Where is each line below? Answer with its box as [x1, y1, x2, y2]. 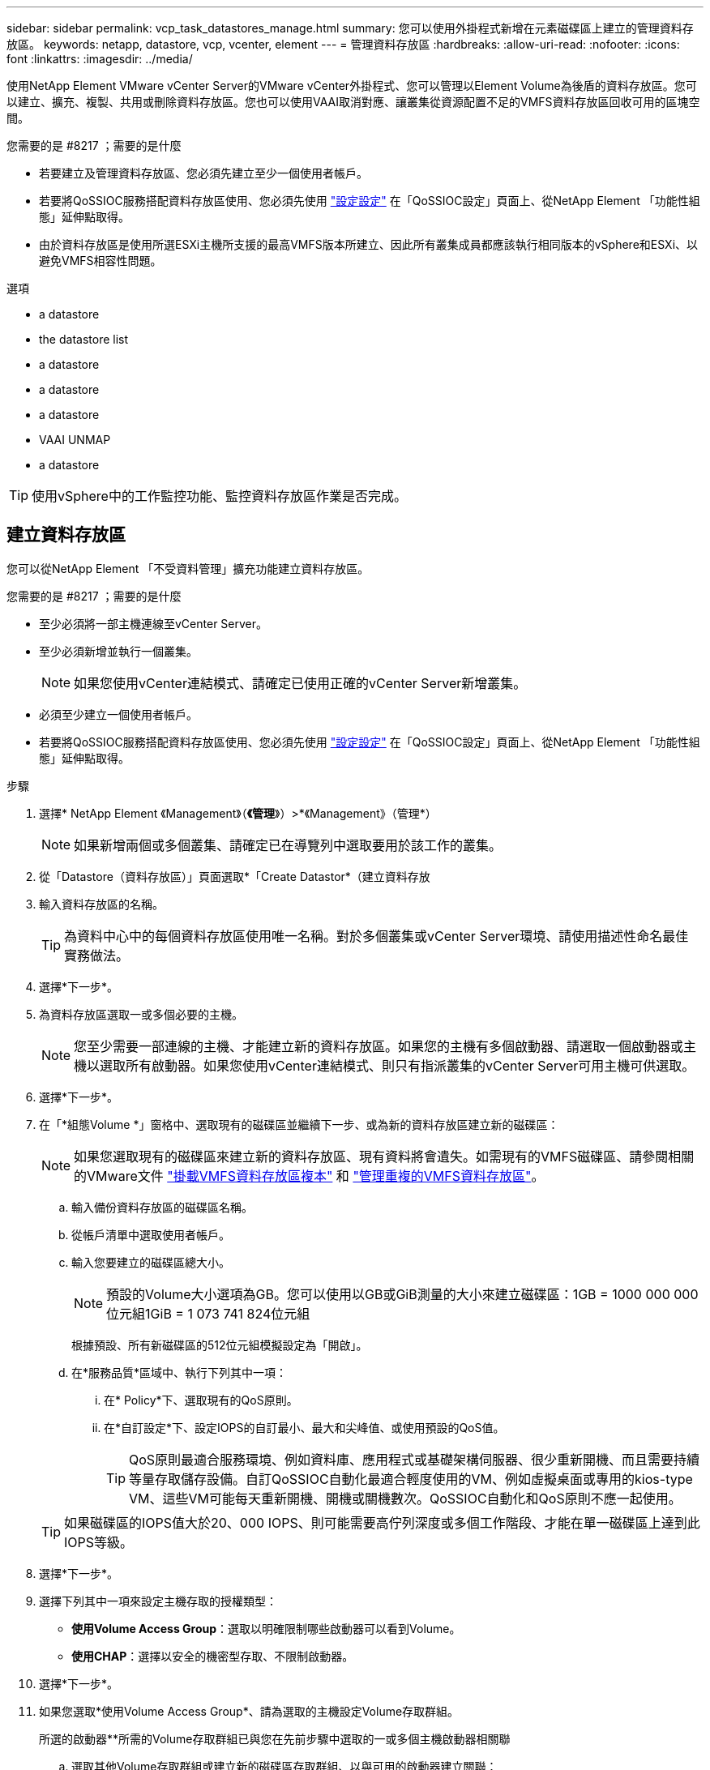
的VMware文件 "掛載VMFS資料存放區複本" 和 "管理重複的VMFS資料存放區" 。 [74, 1167, 545, 1184]
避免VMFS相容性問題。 [39, 254, 162, 267]
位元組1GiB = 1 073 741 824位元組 [106, 1305, 310, 1322]
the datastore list [39, 332, 129, 346]
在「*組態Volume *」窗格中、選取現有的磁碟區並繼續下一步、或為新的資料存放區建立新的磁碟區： [39, 1117, 559, 1131]
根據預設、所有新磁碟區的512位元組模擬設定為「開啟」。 [71, 1337, 368, 1352]
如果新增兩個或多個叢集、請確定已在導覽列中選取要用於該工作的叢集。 [74, 836, 503, 853]
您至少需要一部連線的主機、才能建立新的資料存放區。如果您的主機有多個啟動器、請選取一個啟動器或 [74, 1037, 684, 1054]
